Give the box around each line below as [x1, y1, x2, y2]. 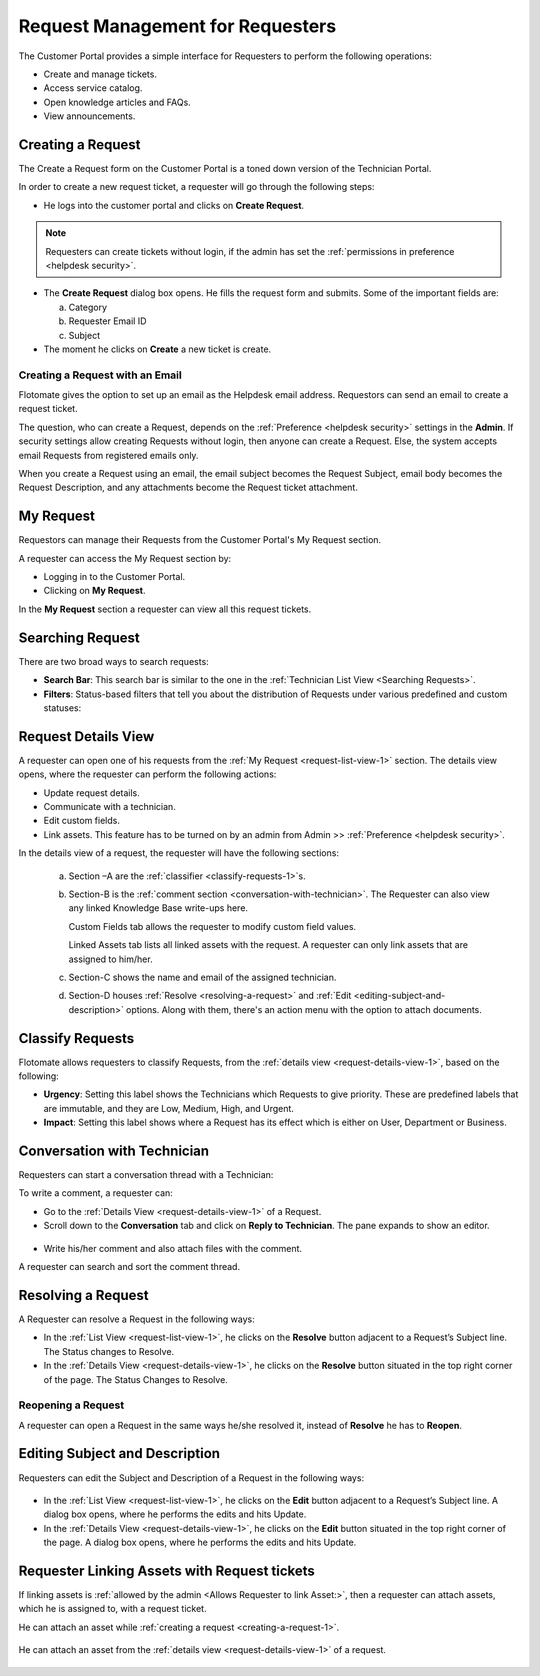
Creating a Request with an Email [18, 368, 182, 382]
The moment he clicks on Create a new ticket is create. [43, 343, 272, 355]
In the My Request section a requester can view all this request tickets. [18, 603, 312, 615]
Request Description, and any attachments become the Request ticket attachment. [18, 481, 359, 494]
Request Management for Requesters [18, 15, 337, 37]
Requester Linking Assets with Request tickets [18, 1562, 315, 1579]
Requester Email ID [68, 315, 147, 327]
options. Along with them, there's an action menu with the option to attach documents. [125, 1003, 482, 1015]
